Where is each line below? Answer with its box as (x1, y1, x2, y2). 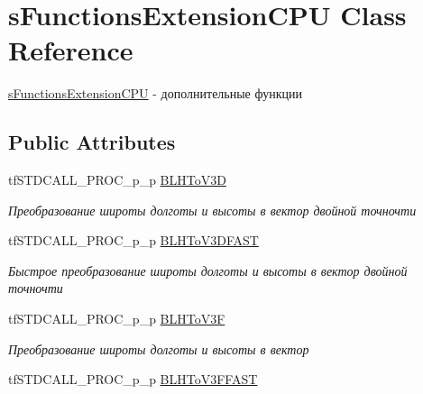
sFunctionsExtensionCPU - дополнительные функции (8, 84, 302, 103)
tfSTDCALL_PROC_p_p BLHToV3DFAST (8, 231, 259, 250)
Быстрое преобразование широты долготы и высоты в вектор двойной (8, 261, 408, 279)
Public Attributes (8, 128, 176, 156)
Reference (8, 32, 133, 69)
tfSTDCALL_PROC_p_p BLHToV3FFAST (8, 370, 258, 389)
